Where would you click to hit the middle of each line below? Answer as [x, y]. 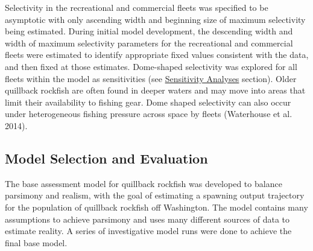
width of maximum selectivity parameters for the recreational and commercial [149, 43]
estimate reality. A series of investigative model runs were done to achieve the [148, 231]
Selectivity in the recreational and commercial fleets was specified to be [137, 7]
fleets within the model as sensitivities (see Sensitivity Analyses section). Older [151, 78]
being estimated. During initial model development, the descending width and [149, 31]
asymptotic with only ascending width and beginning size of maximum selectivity [155, 19]
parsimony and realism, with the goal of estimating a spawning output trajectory [155, 195]
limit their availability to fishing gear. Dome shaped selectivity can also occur [148, 102]
